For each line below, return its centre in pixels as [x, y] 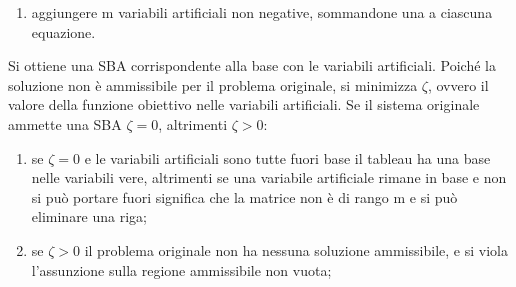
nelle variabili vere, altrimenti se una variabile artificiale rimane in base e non [269, 177]
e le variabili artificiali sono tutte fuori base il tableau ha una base [287, 157]
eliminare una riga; [89, 216]
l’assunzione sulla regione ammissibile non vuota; [181, 269]
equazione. [63, 31]
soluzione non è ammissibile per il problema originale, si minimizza [213, 84]
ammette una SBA [65, 123]
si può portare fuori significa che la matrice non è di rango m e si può [244, 196]
